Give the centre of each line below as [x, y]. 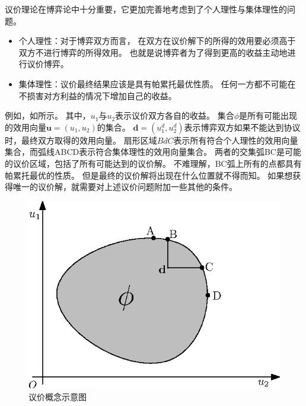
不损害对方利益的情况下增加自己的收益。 [98, 95]
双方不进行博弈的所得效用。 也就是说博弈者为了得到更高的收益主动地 [153, 52]
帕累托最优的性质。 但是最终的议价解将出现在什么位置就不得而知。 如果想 [149, 175]
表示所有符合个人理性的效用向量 [236, 140]
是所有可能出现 [268, 115]
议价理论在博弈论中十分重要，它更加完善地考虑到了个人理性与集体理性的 [146, 9]
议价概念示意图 [58, 396]
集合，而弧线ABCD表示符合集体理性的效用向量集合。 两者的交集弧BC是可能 [153, 152]
